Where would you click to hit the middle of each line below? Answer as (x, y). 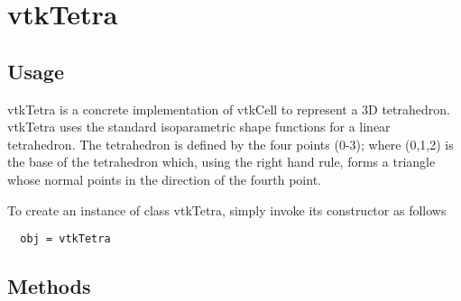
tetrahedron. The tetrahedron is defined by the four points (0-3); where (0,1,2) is (230, 144)
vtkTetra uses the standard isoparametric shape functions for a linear (199, 127)
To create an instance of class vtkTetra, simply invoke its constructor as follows (227, 210)
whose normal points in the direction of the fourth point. (164, 179)
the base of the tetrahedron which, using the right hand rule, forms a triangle (221, 162)
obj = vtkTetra (65, 239)
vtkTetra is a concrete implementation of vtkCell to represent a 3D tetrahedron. (229, 109)
